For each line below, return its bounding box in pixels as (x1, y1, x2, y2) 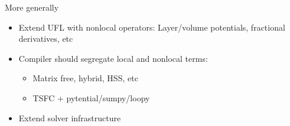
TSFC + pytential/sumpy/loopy (32, 91, 150, 104)
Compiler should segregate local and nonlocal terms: (18, 52, 208, 64)
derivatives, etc (18, 32, 73, 45)
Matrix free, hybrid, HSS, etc (32, 72, 138, 84)
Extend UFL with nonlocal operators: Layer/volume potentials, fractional (18, 21, 285, 33)
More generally (5, 1, 59, 13)
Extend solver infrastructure (18, 111, 121, 124)
